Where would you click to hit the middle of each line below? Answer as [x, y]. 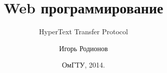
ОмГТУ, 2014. [83, 65]
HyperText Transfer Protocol [83, 32]
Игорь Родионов [83, 48]
